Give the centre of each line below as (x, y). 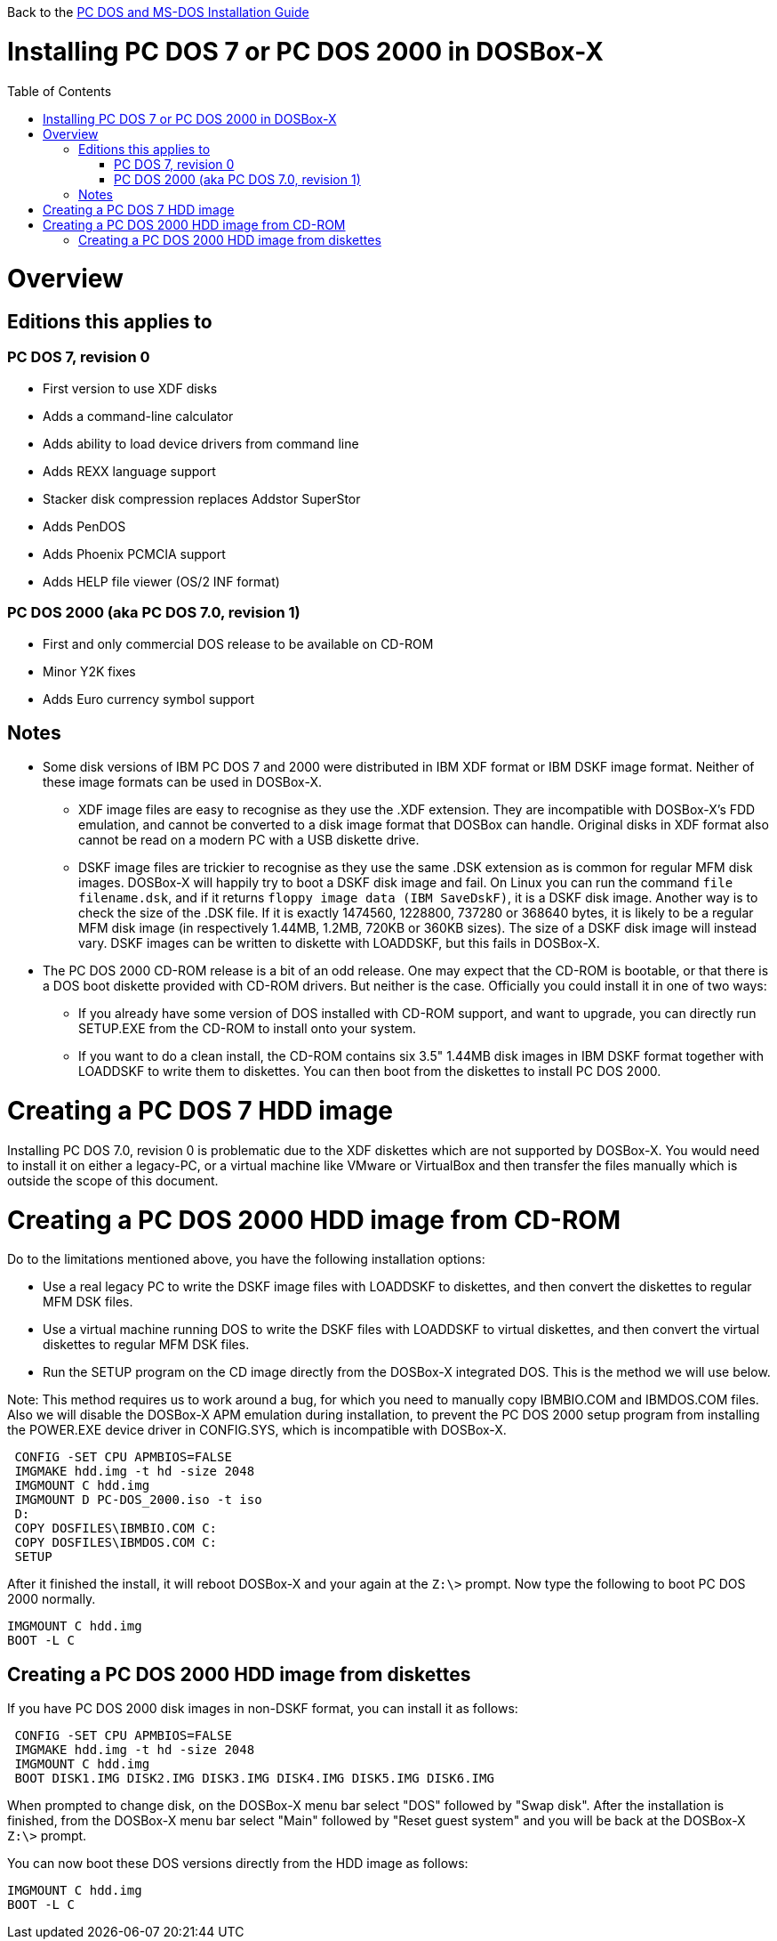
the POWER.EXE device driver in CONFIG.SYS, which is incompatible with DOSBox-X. (257, 1430)
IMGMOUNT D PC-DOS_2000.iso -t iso (138, 1500)
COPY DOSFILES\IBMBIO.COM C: (116, 1529)
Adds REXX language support (129, 471)
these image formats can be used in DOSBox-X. (182, 782)
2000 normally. (52, 1599)
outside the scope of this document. (113, 1180)
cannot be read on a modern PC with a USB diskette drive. (249, 840)
